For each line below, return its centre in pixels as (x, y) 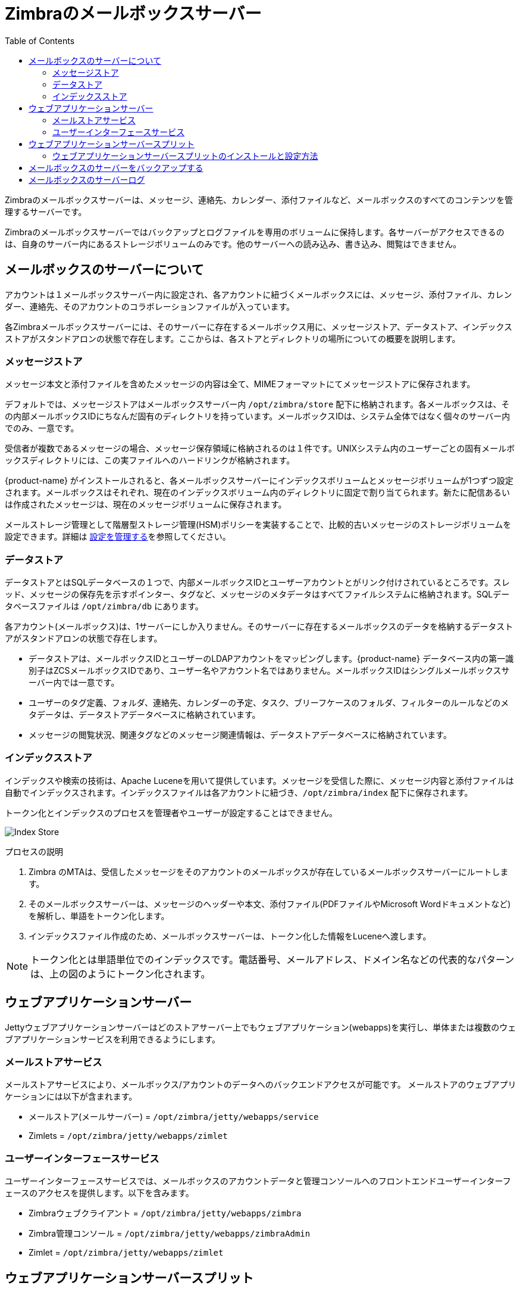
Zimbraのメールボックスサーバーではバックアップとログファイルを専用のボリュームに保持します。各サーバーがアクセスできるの (255, 232)
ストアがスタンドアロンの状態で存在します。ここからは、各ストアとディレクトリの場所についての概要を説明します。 (233, 338)
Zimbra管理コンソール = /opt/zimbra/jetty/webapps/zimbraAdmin (170, 1234)
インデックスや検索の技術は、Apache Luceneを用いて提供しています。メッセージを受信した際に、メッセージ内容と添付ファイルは (259, 780)
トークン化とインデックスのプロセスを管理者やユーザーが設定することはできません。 (171, 812)
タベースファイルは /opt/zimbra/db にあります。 (104, 606)
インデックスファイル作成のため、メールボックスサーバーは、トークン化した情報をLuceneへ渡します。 (230, 936)
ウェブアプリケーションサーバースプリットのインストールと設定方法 (185, 155)
